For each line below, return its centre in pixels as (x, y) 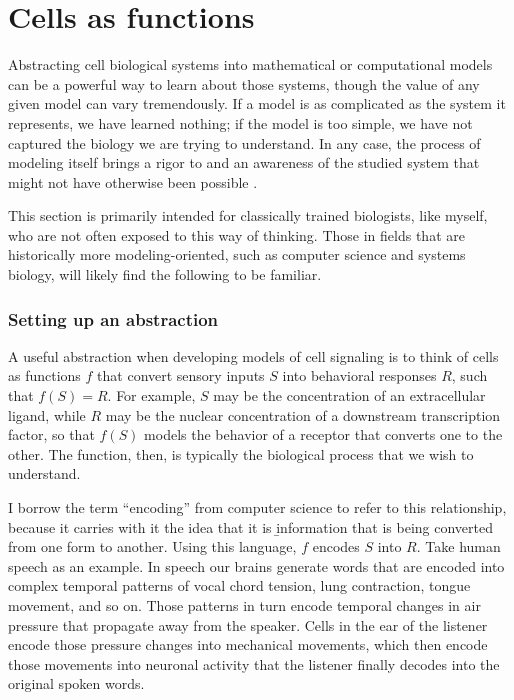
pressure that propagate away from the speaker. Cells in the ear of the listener (248, 624)
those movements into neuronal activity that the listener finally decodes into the (254, 663)
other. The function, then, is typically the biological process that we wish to (241, 453)
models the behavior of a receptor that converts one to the (323, 434)
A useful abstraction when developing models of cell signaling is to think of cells (253, 355)
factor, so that (51, 434)
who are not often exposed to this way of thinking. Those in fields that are (236, 234)
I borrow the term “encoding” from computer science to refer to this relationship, (257, 507)
